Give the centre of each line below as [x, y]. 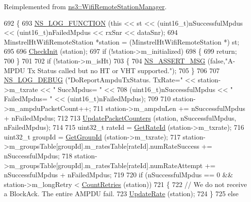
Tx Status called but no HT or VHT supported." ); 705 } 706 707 [124, 70]
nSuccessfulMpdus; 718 [38, 155]
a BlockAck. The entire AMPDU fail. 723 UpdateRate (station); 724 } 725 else [121, 194]
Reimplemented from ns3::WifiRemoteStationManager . [85, 6]
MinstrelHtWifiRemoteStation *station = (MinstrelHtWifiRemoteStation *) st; [122, 41]
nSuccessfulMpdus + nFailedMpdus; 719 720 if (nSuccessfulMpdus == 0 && [118, 175]
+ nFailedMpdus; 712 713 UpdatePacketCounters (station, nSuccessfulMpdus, [120, 117]
